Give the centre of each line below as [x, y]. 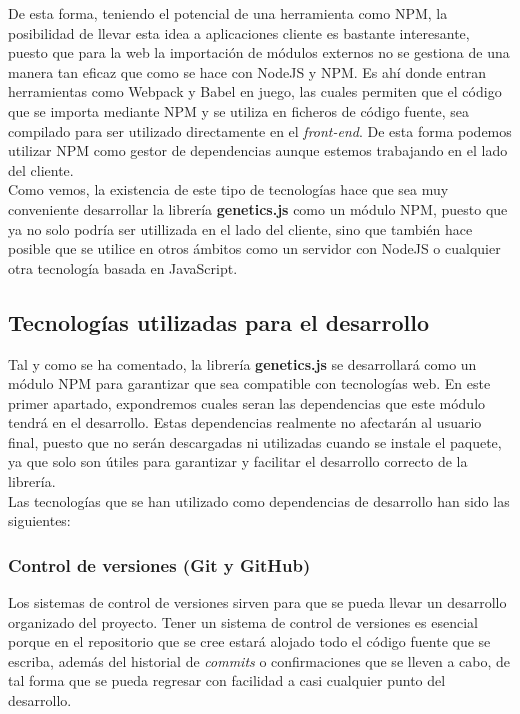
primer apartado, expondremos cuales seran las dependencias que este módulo [247, 402]
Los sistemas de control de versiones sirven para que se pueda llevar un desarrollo [257, 602]
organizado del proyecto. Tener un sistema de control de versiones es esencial [243, 621]
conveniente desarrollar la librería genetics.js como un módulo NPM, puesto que [258, 208]
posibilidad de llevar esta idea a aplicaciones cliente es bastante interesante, [239, 32]
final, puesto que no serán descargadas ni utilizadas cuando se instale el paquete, [255, 441]
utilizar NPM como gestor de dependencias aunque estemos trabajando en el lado [258, 150]
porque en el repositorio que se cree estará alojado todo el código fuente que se [249, 641]
